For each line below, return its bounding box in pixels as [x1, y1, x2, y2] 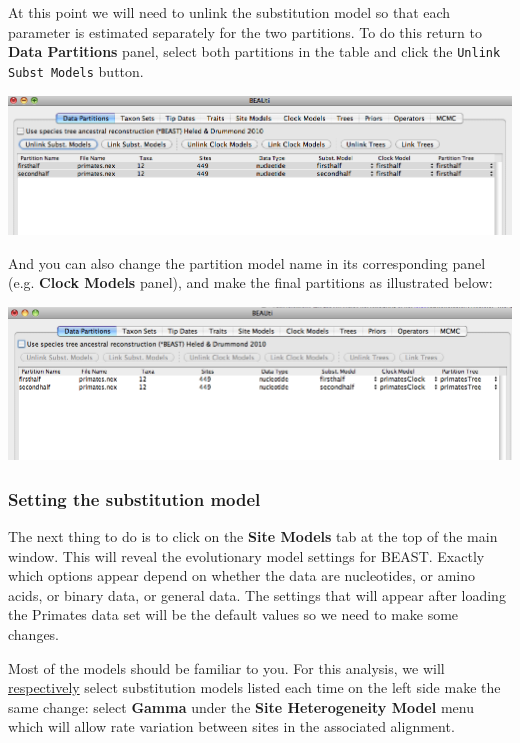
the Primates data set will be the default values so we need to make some [8, 604, 459, 625]
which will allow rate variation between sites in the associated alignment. [8, 716, 455, 737]
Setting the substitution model [8, 486, 261, 511]
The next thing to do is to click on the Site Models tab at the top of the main [8, 526, 498, 547]
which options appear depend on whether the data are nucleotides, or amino [8, 565, 475, 586]
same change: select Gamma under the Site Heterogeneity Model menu [8, 696, 474, 717]
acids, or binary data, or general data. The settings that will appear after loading [8, 584, 506, 605]
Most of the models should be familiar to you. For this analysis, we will [8, 657, 445, 678]
